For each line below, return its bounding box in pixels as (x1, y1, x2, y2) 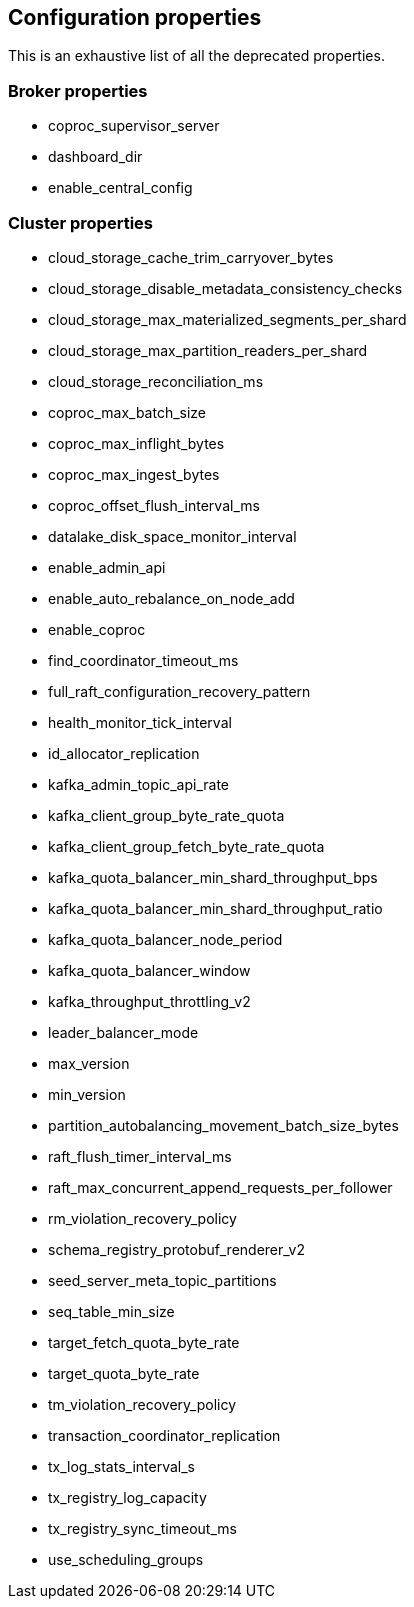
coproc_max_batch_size (48, 403, 207, 421)
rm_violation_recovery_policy (48, 1209, 237, 1227)
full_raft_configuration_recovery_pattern (48, 682, 311, 700)
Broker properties (8, 80, 148, 101)
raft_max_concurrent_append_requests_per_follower (48, 1178, 393, 1196)
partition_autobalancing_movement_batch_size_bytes (48, 1116, 399, 1134)
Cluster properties (8, 212, 153, 233)
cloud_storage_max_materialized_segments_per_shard (48, 310, 407, 328)
